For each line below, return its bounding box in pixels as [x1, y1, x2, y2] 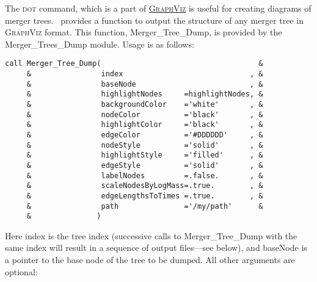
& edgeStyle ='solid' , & [26, 161, 263, 170]
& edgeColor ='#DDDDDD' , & [26, 130, 263, 139]
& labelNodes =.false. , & [26, 171, 263, 180]
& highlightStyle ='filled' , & [26, 151, 263, 160]
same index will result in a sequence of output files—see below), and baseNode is [5, 241, 307, 254]
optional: [5, 265, 38, 278]
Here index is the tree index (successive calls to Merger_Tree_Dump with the [5, 229, 297, 242]
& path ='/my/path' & [26, 201, 263, 211]
